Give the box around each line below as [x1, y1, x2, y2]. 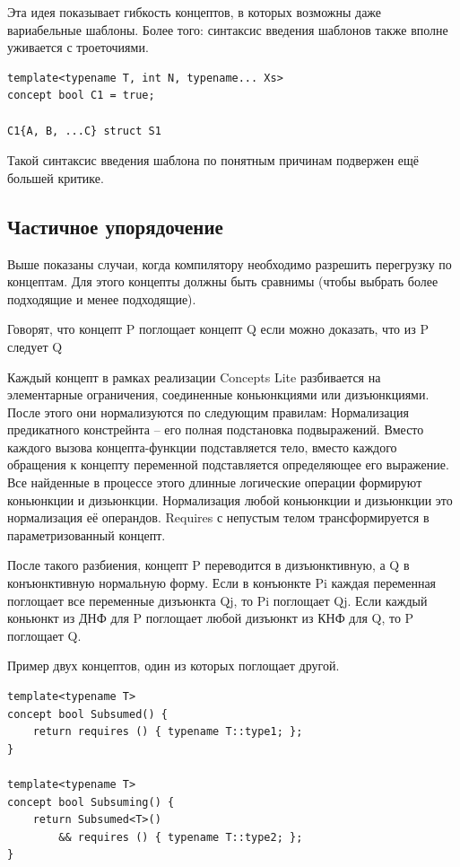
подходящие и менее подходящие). [7, 289, 196, 308]
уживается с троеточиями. [7, 38, 149, 57]
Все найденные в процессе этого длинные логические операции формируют [7, 473, 422, 492]
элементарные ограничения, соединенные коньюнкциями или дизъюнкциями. [7, 385, 430, 404]
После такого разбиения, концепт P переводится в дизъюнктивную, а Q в [7, 556, 410, 574]
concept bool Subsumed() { [7, 707, 168, 721]
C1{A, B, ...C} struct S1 [7, 124, 161, 137]
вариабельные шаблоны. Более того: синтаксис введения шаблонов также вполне [7, 20, 448, 39]
